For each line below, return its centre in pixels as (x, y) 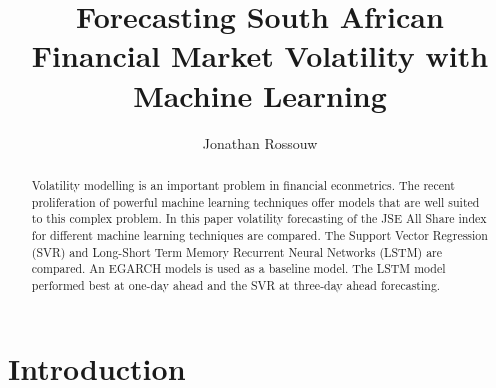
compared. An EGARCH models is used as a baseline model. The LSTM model (238, 268)
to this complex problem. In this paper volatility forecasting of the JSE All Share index (259, 218)
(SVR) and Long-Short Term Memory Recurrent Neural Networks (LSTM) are (237, 251)
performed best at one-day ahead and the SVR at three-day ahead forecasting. (236, 284)
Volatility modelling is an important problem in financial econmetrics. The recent (243, 184)
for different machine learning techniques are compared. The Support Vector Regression (259, 234)
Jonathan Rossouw (260, 142)
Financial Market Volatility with (260, 55)
